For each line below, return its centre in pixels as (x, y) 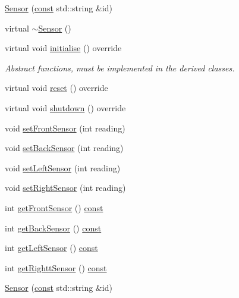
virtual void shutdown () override (65, 107)
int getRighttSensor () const (56, 267)
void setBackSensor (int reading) (64, 148)
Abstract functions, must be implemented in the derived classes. (120, 68)
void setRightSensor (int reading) (65, 188)
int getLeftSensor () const (51, 248)
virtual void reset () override (56, 88)
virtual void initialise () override (63, 48)
